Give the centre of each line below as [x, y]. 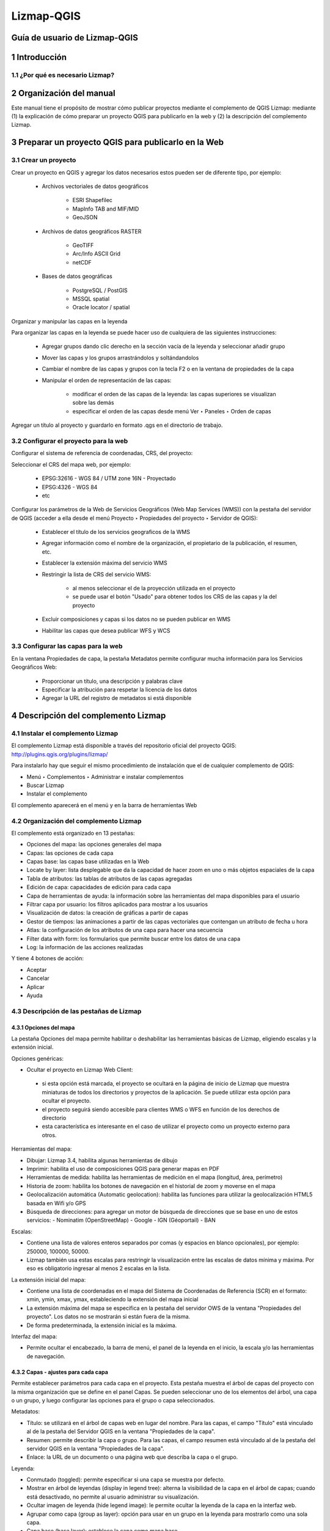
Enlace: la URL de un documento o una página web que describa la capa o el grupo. [132, 1457]
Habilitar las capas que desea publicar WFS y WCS [106, 630]
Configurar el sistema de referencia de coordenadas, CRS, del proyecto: [102, 453]
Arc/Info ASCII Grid [97, 254]
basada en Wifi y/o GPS [57, 1203]
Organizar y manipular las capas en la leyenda [69, 321]
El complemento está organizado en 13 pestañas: [73, 833]
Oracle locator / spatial [101, 307]
